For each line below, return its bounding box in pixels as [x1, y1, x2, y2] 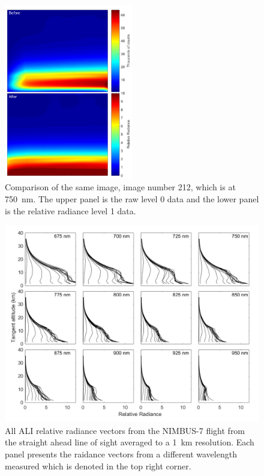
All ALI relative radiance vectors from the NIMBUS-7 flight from [5, 424, 245, 436]
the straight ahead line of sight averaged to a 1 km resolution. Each [5, 436, 254, 448]
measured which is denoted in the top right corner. [5, 459, 191, 472]
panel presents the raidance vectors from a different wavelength [5, 447, 237, 460]
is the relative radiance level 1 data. [5, 204, 136, 217]
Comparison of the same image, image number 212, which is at [5, 181, 236, 193]
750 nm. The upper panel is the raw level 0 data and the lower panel [5, 193, 259, 205]
